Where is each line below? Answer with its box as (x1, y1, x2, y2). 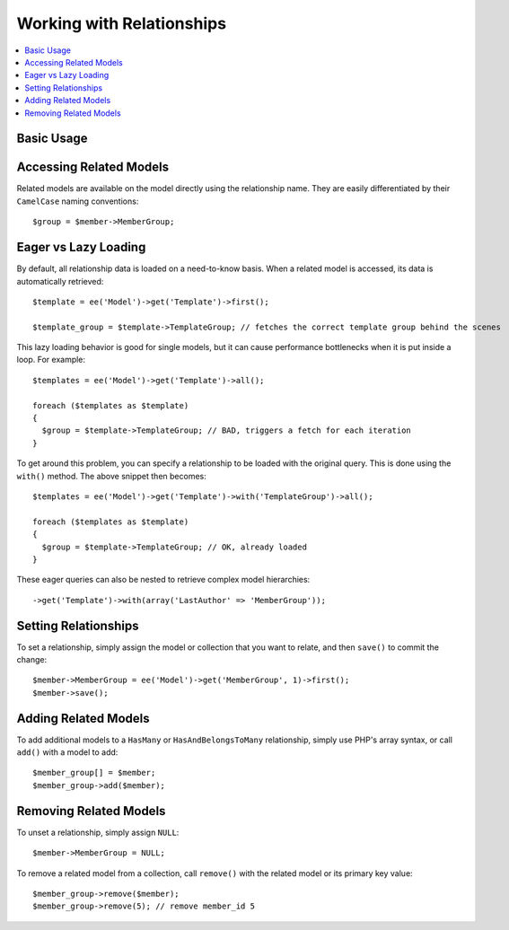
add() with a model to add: (16, 747, 118, 758)
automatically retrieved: (16, 276, 104, 286)
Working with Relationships (16, 13, 227, 33)
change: (16, 654, 48, 664)
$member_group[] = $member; (32, 768, 156, 778)
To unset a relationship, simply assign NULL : (16, 827, 180, 838)
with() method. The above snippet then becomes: (16, 470, 206, 481)
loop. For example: (16, 355, 85, 365)
